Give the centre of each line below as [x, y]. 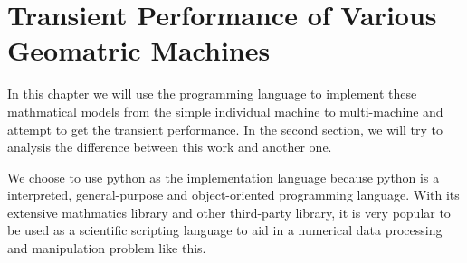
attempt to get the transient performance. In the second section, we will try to [225, 129]
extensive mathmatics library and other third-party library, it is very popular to [229, 212]
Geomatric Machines [139, 50]
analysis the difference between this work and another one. [170, 147]
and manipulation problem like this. [107, 248]
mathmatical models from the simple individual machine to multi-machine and [225, 111]
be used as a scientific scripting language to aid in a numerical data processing [225, 230]
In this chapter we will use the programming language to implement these [212, 94]
